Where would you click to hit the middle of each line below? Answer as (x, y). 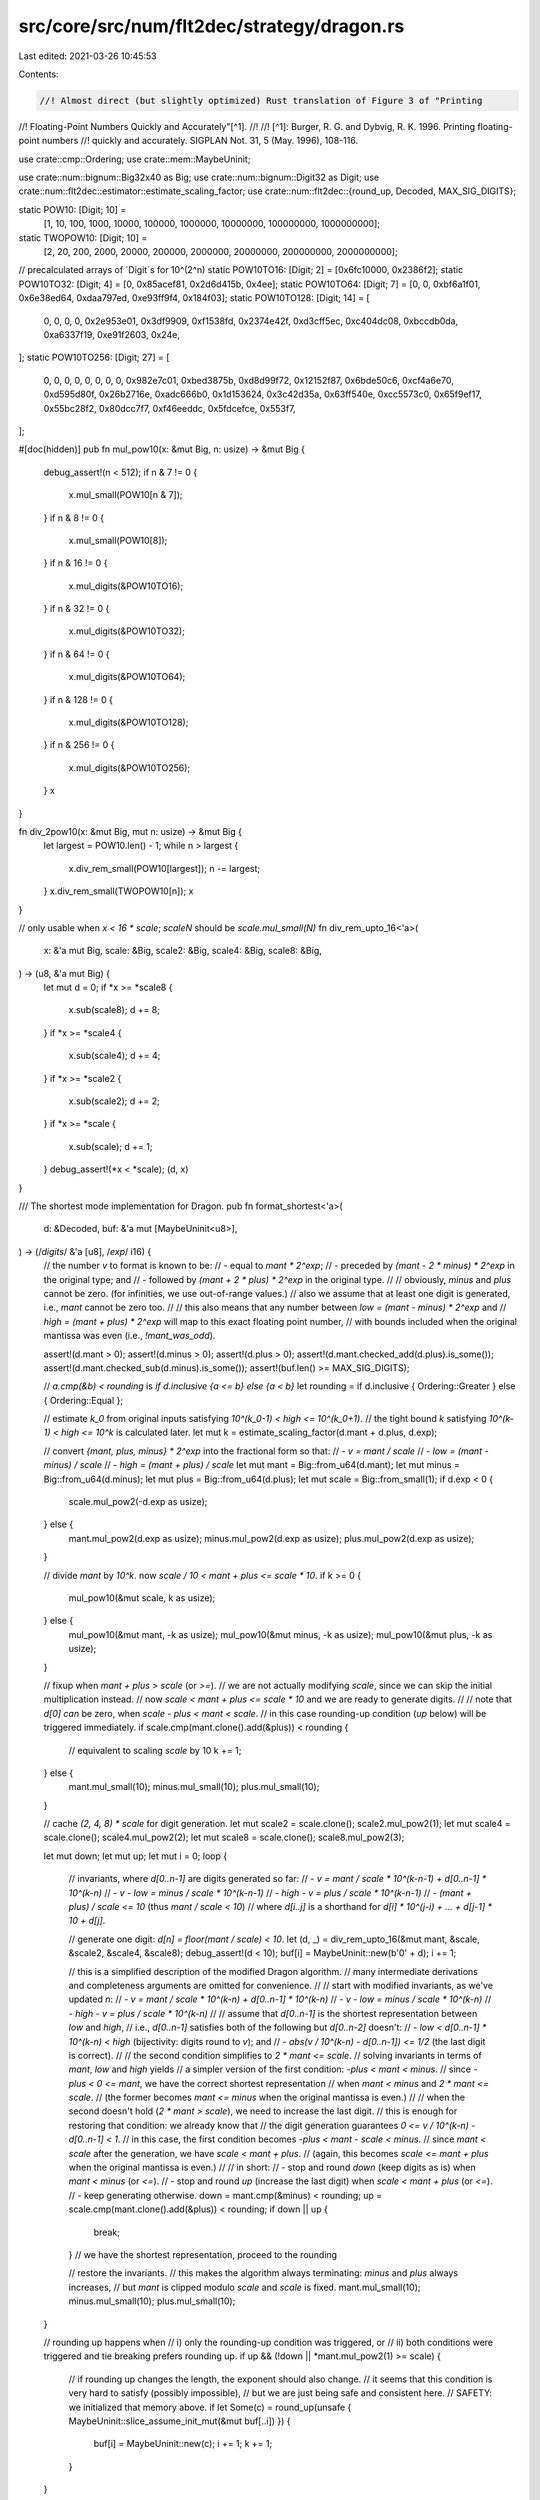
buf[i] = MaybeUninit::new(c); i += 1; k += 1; (183, 2444)
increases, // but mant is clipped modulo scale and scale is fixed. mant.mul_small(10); (244, 2287)
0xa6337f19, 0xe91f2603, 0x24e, (111, 334)
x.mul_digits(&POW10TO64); (127, 677)
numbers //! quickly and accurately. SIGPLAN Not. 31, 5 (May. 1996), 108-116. (200, 141)
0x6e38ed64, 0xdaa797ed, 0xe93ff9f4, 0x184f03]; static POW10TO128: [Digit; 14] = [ (194, 298)
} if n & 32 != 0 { (76, 609)
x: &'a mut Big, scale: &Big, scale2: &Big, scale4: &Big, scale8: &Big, (182, 951)
